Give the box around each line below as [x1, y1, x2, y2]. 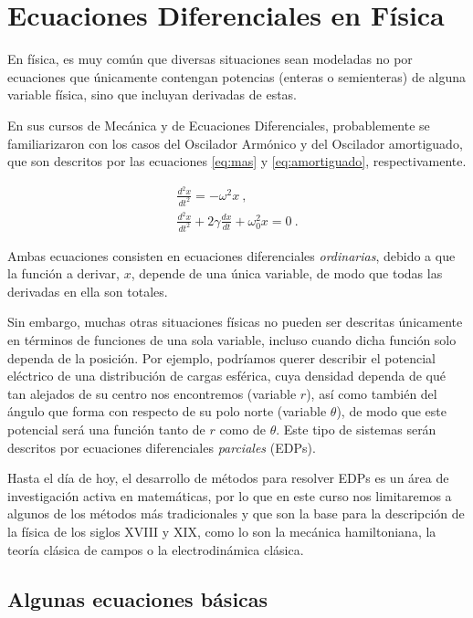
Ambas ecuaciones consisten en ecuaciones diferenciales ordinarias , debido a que [7, 246, 456, 265]
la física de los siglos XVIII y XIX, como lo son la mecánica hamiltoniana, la [7, 521, 436, 540]
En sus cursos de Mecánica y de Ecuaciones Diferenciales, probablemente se [7, 115, 430, 134]
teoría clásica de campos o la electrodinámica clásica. [7, 539, 304, 559]
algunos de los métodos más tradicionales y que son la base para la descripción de [7, 504, 465, 523]
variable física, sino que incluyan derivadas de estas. [7, 85, 298, 104]
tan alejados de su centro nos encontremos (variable [7, 383, 297, 403]
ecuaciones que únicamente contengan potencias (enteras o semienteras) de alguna [7, 67, 467, 86]
